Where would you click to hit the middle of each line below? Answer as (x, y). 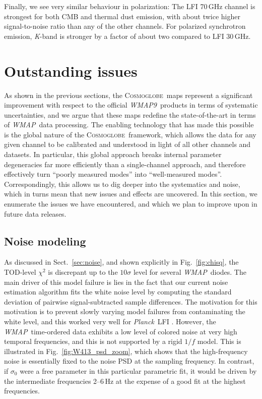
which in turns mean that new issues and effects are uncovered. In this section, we (131, 194)
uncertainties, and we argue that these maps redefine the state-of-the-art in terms (130, 114)
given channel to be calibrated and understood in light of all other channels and (127, 144)
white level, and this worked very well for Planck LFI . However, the (110, 321)
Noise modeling (45, 241)
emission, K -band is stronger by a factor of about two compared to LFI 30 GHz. (127, 36)
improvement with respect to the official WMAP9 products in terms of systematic (131, 105)
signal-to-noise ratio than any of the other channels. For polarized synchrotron (125, 26)
